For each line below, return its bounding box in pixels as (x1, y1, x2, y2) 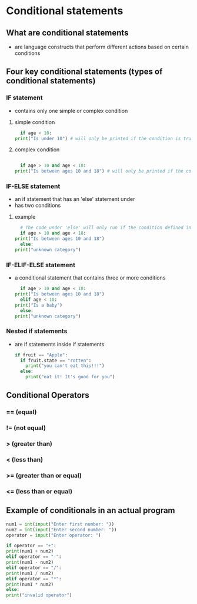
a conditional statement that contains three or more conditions (14, 274, 166, 281)
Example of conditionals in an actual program (6, 505, 175, 515)
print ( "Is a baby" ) (14, 302, 63, 308)
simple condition (14, 118, 55, 125)
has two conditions (14, 202, 61, 209)
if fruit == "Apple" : (14, 352, 68, 358)
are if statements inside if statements (14, 340, 105, 348)
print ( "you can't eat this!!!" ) (25, 363, 105, 369)
